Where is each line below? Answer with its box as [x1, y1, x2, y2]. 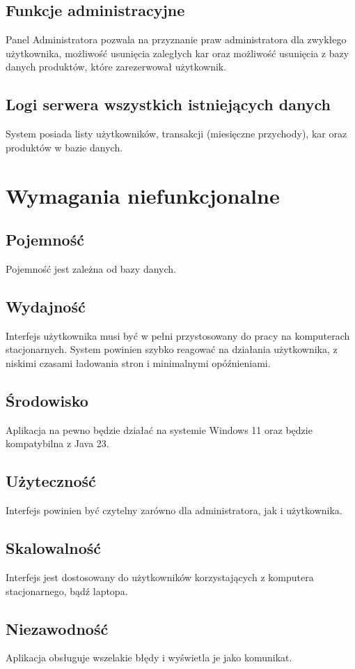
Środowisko [6, 389, 88, 411]
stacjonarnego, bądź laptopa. [6, 583, 128, 598]
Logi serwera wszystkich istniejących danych [6, 93, 331, 115]
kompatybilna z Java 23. [6, 436, 109, 451]
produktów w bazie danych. [6, 140, 123, 154]
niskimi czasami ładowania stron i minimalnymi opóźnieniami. [6, 355, 271, 370]
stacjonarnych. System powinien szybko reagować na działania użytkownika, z [6, 342, 338, 356]
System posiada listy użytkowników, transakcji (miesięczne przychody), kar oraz [6, 126, 347, 141]
